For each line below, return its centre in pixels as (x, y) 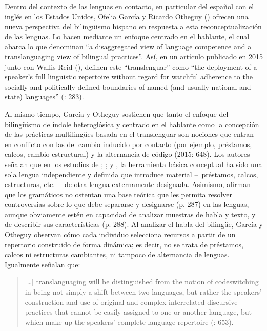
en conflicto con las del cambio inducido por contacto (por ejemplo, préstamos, (128, 144)
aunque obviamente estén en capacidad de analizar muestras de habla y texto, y (130, 214)
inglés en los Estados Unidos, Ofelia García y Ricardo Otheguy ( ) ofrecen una (127, 16)
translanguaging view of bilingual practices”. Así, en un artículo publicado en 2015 (134, 56)
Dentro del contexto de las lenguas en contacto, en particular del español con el (129, 6)
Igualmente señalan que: (43, 264)
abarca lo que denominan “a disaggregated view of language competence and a (128, 46)
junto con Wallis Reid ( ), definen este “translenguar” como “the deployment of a (131, 66)
